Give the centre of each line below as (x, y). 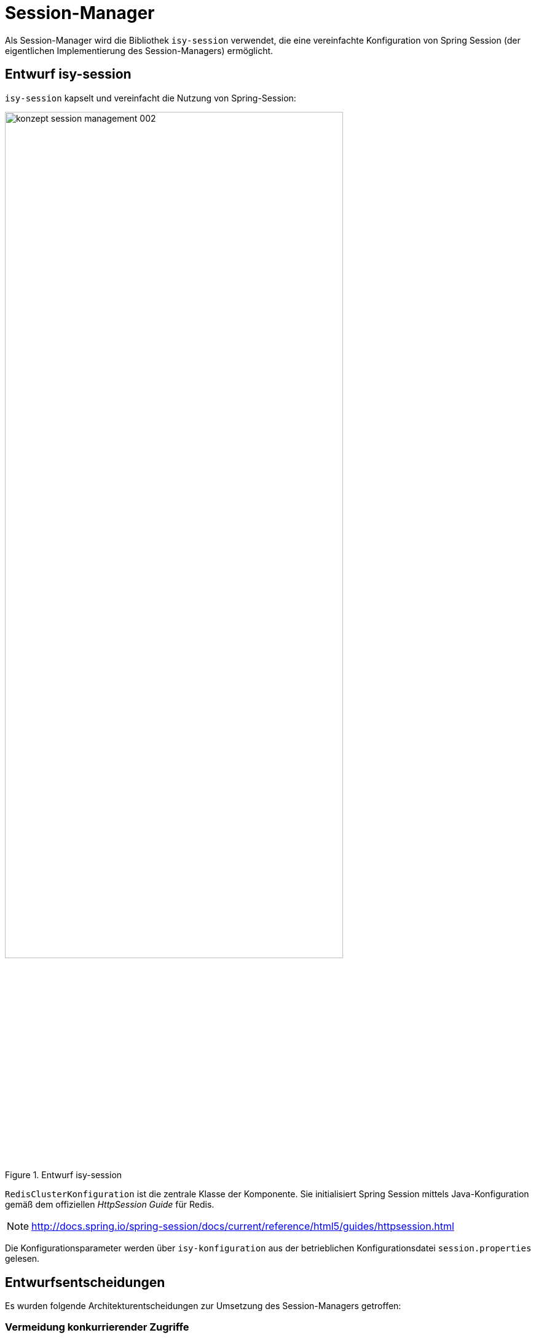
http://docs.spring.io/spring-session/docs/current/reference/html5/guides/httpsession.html (243, 1226)
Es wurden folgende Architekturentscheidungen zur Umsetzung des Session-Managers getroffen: (203, 1306)
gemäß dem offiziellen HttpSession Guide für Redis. (110, 1205)
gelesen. (22, 1259)
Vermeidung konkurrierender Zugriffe (97, 1327)
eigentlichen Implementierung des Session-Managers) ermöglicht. (139, 50)
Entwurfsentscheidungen (85, 1282)
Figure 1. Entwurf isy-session (64, 1175)
